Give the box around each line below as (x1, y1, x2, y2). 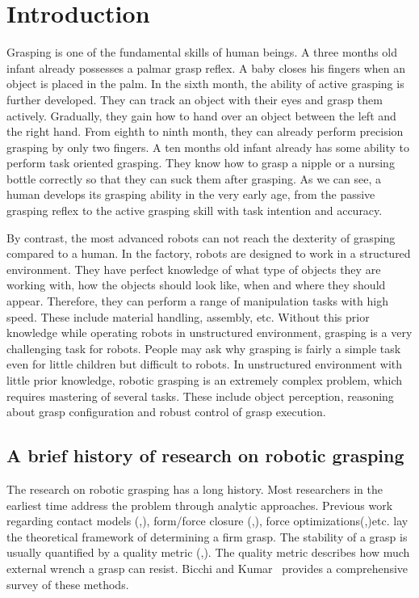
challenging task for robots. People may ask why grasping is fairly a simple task (6, 339, 401, 356)
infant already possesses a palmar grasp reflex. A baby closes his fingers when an (6, 59, 406, 76)
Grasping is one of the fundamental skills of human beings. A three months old (6, 44, 398, 61)
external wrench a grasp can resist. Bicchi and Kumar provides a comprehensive (6, 559, 409, 576)
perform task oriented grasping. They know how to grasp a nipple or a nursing (6, 154, 395, 171)
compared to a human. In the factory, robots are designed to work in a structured (6, 245, 411, 262)
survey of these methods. (6, 575, 129, 592)
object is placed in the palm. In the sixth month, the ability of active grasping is (6, 75, 404, 92)
